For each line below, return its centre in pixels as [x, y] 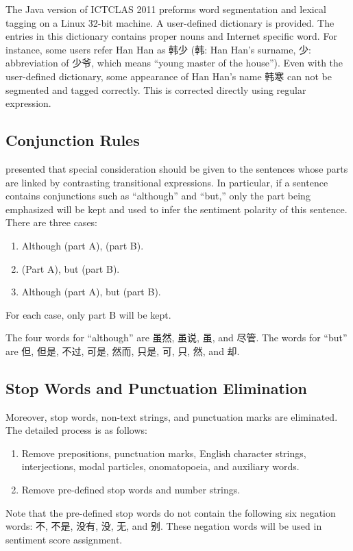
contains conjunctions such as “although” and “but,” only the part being [158, 196]
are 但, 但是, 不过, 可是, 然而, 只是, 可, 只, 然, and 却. [123, 351]
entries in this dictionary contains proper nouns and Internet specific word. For [171, 36]
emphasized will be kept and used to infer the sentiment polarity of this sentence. [176, 209]
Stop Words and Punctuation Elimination [157, 388]
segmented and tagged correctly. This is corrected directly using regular [156, 89]
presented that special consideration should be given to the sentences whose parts [177, 168]
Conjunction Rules [73, 140]
